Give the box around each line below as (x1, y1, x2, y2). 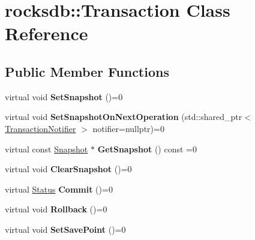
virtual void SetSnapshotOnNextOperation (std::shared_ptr (5, 110, 242, 123)
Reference (5, 21, 88, 46)
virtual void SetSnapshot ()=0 (5, 90, 123, 103)
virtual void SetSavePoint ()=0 (5, 223, 126, 235)
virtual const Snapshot (5, 142, 88, 155)
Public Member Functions (5, 62, 169, 80)
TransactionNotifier (5, 122, 76, 134)
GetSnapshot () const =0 (97, 142, 197, 155)
